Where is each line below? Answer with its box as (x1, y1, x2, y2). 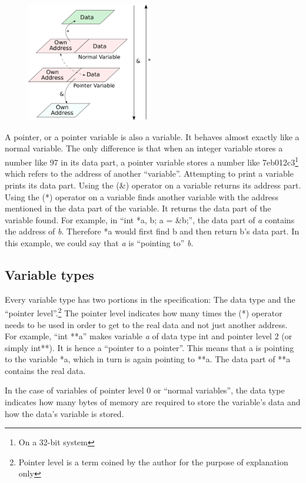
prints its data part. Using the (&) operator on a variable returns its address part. (5, 178, 301, 191)
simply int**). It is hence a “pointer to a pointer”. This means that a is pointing (5, 341, 294, 353)
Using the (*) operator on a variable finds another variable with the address (5, 190, 278, 203)
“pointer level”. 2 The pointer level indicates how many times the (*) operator (5, 305, 282, 319)
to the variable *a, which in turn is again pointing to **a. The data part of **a (5, 353, 291, 365)
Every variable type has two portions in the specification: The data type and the (5, 293, 295, 305)
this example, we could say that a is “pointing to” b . (5, 236, 194, 249)
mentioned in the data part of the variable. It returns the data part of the (5, 202, 271, 214)
